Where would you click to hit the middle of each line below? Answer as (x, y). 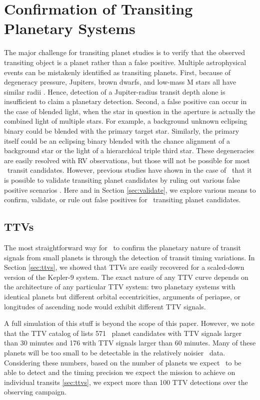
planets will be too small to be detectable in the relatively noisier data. (115, 352)
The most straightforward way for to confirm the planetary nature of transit (122, 248)
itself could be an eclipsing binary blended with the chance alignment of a (117, 140)
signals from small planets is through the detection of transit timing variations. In (129, 257)
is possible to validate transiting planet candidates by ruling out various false (122, 180)
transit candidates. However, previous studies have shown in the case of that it (129, 170)
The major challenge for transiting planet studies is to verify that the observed (125, 52)
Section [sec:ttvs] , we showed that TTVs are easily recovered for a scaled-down (124, 267)
